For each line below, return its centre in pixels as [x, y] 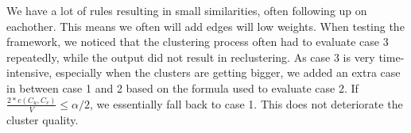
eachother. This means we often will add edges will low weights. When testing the [205, 26]
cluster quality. [43, 119]
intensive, [29, 72]
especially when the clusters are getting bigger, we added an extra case [228, 72]
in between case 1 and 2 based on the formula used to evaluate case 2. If [182, 87]
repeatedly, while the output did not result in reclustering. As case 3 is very [191, 57]
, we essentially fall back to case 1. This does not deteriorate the [246, 103]
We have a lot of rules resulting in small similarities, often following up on [187, 10]
